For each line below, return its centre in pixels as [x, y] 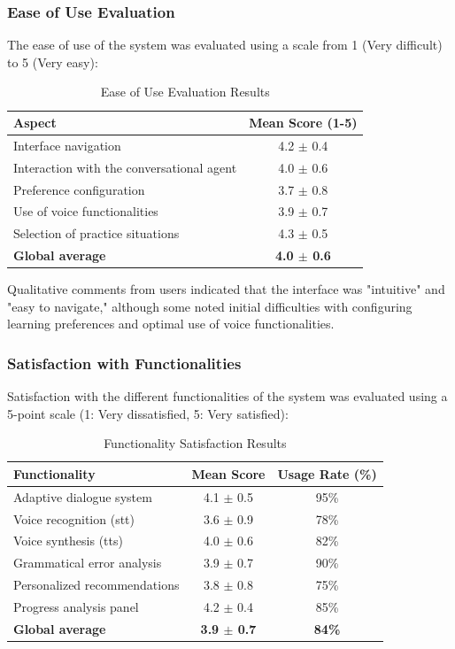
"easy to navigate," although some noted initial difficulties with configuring [210, 306]
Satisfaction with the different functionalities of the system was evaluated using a [227, 396]
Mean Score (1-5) [303, 122]
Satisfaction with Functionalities [124, 363]
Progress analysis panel [76, 607]
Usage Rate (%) [327, 473]
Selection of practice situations [96, 233]
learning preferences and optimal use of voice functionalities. [171, 324]
